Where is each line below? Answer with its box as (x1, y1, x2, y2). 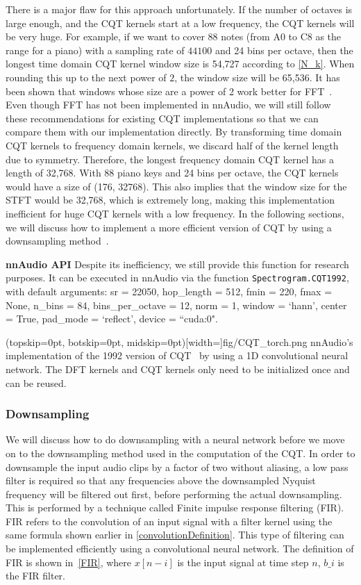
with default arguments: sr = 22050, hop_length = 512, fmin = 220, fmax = (6, 283, 333, 298)
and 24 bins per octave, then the (215, 42, 353, 57)
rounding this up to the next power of (6, 69, 167, 84)
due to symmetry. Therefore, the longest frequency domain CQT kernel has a (6, 151, 334, 166)
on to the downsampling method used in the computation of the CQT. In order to (6, 445, 355, 460)
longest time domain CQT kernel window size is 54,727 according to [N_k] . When (6, 56, 355, 71)
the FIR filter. (6, 568, 65, 583)
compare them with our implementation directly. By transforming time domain (6, 124, 342, 139)
